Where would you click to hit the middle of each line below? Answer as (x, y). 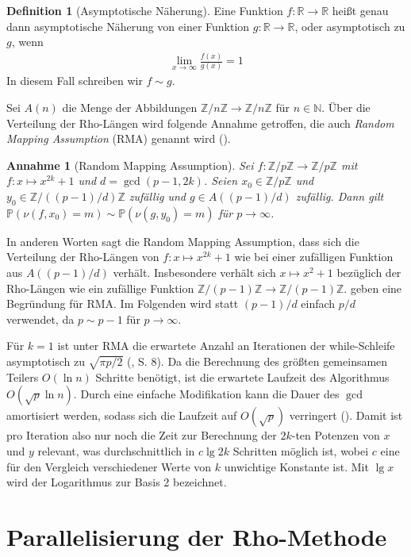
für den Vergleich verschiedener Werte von (109, 466)
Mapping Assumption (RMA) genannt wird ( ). (119, 138)
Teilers (23, 376)
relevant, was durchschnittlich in (116, 450)
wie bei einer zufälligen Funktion (314, 257)
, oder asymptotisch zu (350, 26)
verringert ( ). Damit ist (346, 415)
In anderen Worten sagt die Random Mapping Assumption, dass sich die (183, 241)
